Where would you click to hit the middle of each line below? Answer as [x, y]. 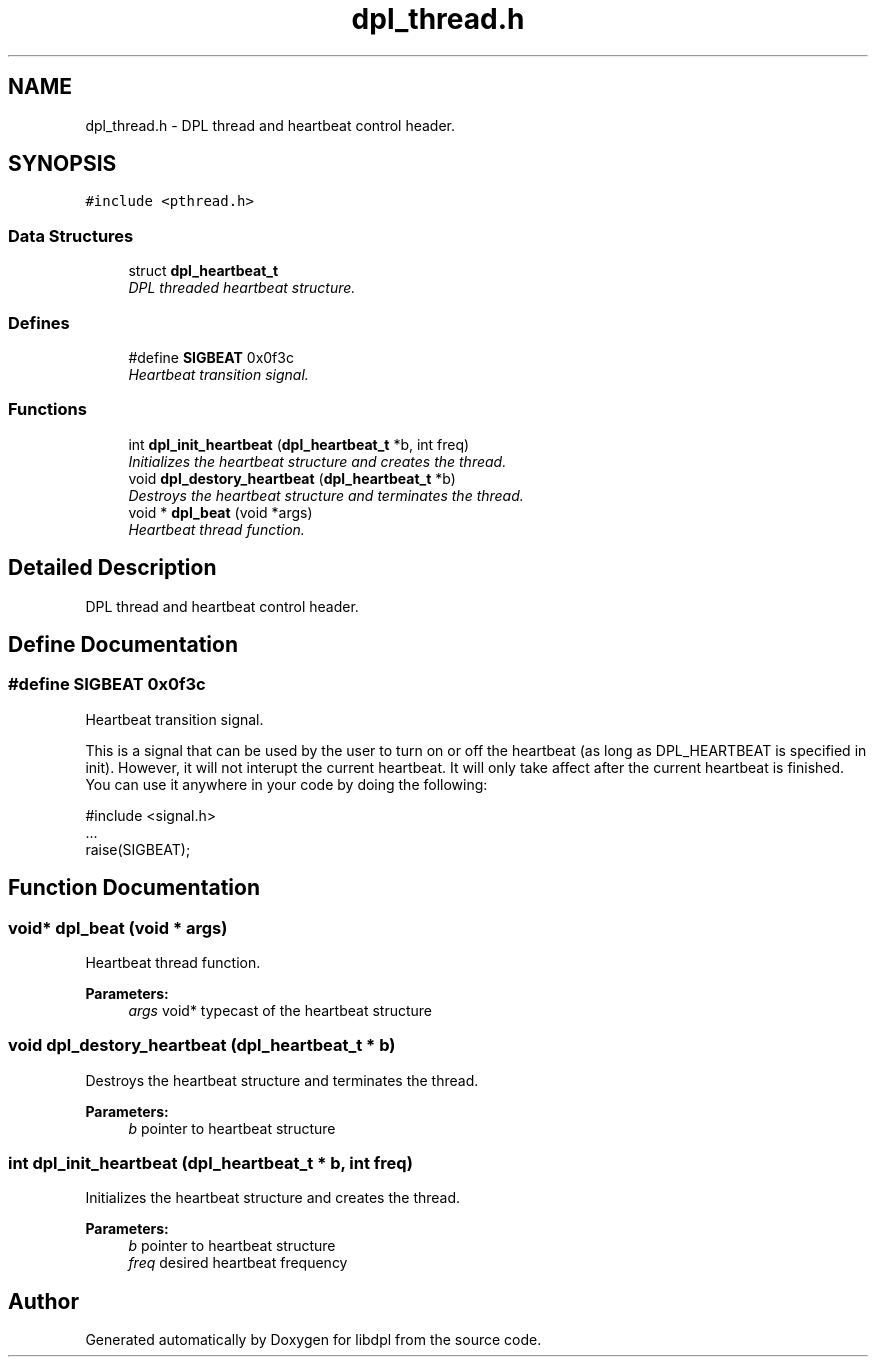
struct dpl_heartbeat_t [203, 271]
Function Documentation [134, 888]
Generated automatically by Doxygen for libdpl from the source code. [313, 1340]
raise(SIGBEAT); [138, 849]
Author [43, 1301]
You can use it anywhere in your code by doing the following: [286, 784]
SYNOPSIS [62, 164]
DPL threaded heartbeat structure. [242, 288]
